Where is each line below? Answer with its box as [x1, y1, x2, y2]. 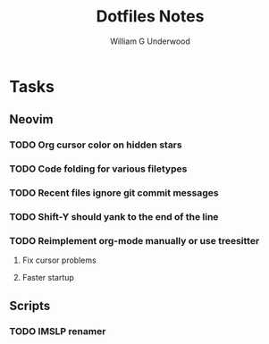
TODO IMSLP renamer [9, 324, 106, 337]
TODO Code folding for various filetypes [9, 163, 188, 175]
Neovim [9, 112, 54, 127]
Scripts [9, 298, 51, 314]
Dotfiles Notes [96, 6, 205, 27]
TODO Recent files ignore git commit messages [9, 187, 219, 199]
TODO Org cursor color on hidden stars [9, 138, 182, 151]
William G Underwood [110, 36, 190, 46]
